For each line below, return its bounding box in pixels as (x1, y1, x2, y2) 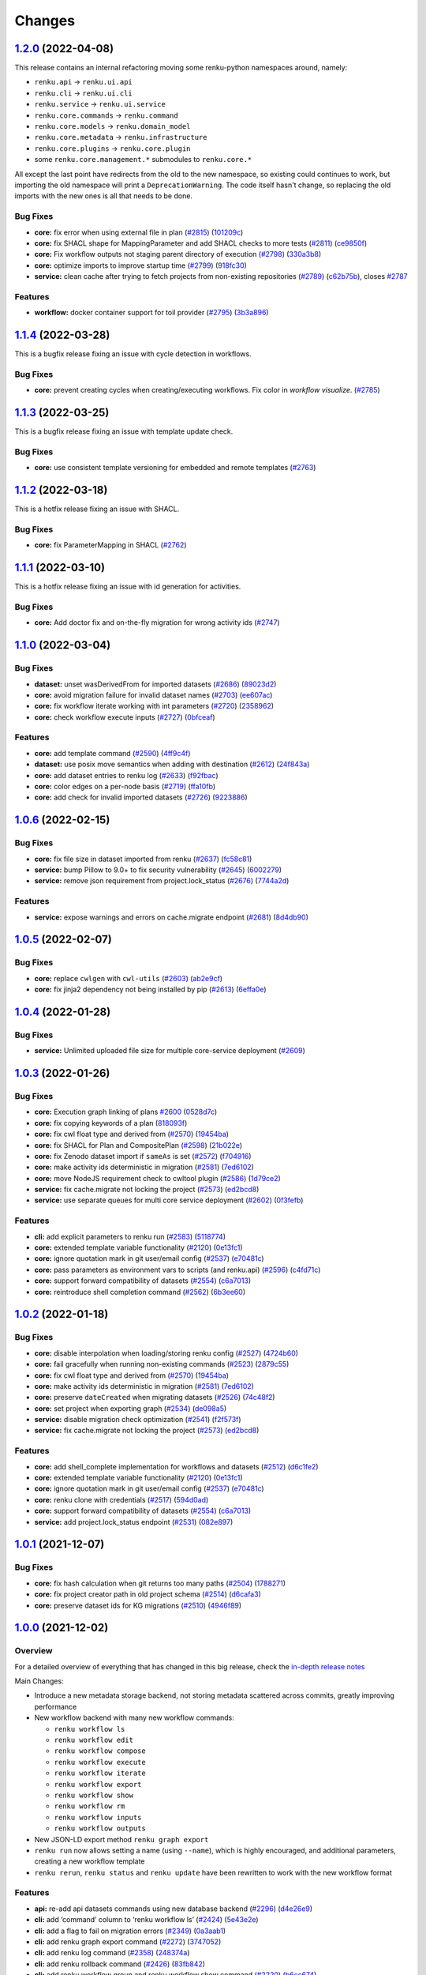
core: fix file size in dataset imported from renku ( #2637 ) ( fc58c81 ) (34, 854, 252, 863)
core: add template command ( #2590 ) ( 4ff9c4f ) (34, 748, 191, 758)
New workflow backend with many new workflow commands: (34, 1713, 234, 1722)
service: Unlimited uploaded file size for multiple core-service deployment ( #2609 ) (34, 1046, 305, 1055)
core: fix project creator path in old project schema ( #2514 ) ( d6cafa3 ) (34, 1589, 262, 1599)
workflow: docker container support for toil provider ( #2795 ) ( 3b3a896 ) (34, 308, 269, 318)
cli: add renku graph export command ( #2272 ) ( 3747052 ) (34, 1937, 222, 1947)
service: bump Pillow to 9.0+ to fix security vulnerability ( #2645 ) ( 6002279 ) (34, 865, 282, 875)
